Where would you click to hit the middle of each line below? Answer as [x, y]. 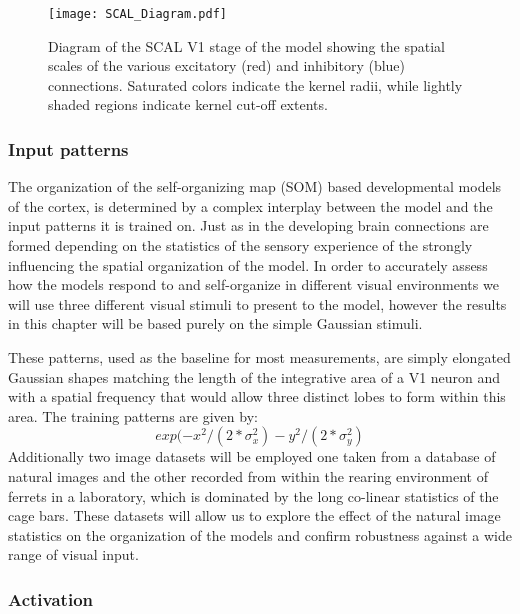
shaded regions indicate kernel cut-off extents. [188, 104]
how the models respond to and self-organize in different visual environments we [253, 284]
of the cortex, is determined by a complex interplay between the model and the [250, 205]
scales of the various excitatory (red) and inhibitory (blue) [227, 65]
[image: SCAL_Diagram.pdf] [137, 14]
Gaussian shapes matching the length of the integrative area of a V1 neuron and [254, 376]
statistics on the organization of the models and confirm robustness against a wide [260, 534]
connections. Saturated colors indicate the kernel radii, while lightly [255, 84]
